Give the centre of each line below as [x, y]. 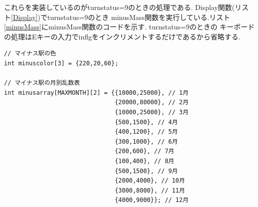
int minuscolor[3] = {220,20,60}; [61, 63]
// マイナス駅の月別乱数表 [42, 83]
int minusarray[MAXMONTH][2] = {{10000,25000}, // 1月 [96, 93]
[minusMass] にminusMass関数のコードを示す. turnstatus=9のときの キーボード [129, 27]
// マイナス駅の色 [30, 54]
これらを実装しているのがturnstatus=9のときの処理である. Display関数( [120, 7]
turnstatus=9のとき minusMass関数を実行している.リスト [139, 17]
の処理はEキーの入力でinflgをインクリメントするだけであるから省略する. [122, 36]
